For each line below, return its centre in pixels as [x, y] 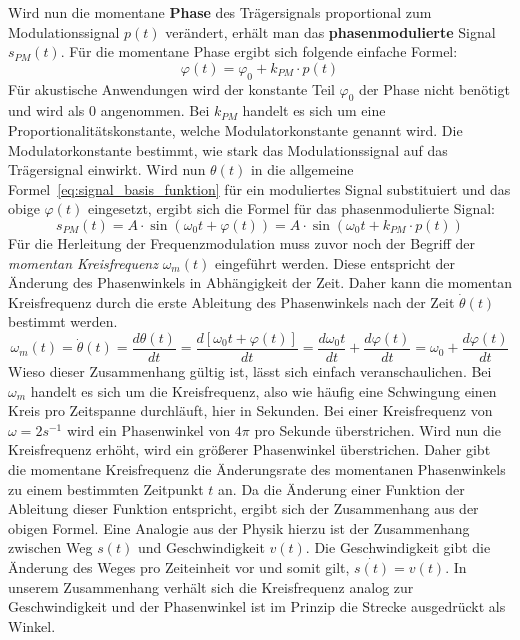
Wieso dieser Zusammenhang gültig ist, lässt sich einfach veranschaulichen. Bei [250, 370]
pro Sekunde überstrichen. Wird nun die [377, 429]
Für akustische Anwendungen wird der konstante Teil [171, 88]
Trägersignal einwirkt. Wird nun [107, 169]
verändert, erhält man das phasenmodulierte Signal [330, 31]
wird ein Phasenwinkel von [148, 429]
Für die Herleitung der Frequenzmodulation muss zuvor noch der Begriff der [242, 242]
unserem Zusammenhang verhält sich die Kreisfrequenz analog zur [211, 586]
